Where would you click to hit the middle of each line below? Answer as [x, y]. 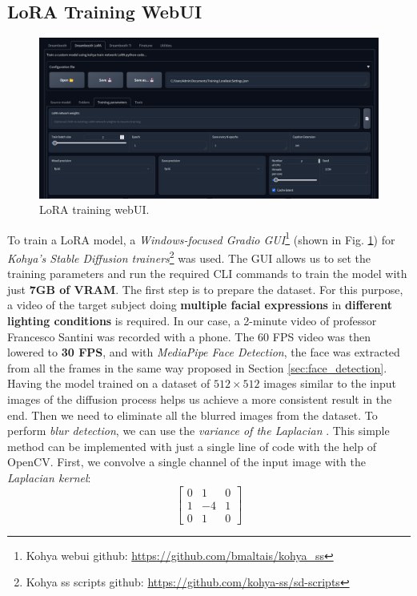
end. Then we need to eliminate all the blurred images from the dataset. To [192, 415]
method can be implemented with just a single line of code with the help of [192, 446]
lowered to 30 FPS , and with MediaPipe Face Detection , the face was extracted [204, 352]
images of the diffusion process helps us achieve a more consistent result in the [200, 399]
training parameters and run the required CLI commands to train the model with [207, 274]
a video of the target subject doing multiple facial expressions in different [200, 305]
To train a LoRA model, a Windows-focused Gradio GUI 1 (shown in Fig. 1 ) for [201, 238]
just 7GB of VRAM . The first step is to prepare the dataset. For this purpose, [205, 289]
